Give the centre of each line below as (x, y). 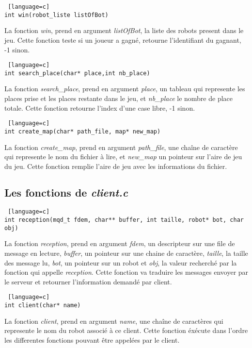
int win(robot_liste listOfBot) (56, 15)
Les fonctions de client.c (66, 192)
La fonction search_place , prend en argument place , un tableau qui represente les (125, 89)
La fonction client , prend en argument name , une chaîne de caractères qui (114, 321)
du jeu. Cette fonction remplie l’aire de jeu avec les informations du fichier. (116, 166)
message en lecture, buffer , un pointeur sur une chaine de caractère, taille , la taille (126, 253)
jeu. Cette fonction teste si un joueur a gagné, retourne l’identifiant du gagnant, (123, 40)
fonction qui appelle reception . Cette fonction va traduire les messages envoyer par (126, 272)
